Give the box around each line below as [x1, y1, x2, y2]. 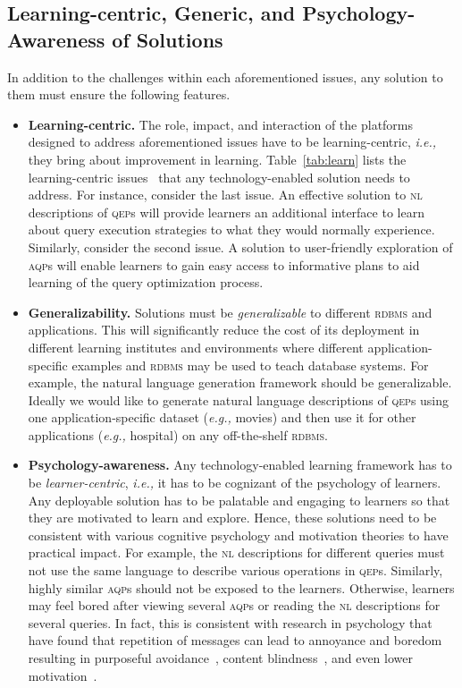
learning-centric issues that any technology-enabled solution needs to [28, 167, 410, 186]
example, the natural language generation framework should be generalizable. [28, 373, 452, 392]
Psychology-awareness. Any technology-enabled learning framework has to [28, 455, 452, 474]
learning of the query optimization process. [28, 273, 264, 292]
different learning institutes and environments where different [28, 337, 364, 356]
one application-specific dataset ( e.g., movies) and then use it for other [28, 408, 416, 427]
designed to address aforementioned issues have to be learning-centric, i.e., [28, 132, 437, 151]
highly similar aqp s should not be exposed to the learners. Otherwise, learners [28, 578, 455, 597]
